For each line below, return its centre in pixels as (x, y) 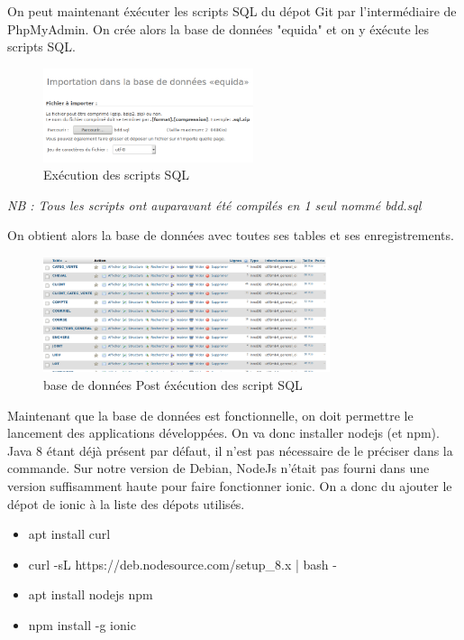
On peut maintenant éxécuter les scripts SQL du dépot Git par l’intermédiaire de (232, 11)
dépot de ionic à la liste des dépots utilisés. (126, 503)
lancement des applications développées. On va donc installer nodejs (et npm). (223, 433)
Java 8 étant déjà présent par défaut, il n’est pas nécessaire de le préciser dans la (230, 450)
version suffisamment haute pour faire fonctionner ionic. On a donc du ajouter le (230, 485)
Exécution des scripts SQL (117, 175)
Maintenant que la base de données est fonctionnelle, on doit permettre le (210, 415)
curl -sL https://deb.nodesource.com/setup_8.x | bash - (182, 564)
